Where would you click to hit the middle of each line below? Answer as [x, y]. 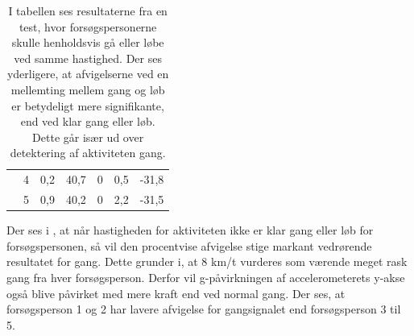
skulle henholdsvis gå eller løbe [88, 42]
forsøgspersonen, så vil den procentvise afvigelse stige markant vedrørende [189, 245]
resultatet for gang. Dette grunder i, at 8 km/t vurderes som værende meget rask [207, 261]
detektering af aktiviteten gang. [88, 153]
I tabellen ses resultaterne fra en [88, 10]
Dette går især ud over [88, 137]
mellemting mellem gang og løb [88, 89]
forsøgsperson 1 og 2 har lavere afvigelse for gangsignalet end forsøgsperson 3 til [204, 309]
